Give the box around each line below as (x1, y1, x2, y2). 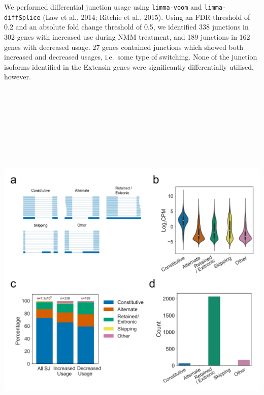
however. (4, 71, 31, 82)
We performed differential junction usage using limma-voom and (4, 2, 202, 12)
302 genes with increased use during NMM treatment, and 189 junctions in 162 (4, 31, 250, 42)
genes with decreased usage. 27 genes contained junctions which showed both (4, 41, 244, 52)
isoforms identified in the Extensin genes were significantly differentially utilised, (4, 61, 254, 72)
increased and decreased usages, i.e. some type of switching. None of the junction (4, 51, 257, 62)
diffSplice (4, 14, 41, 21)
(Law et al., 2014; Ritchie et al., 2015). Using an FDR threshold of (43, 11, 250, 22)
